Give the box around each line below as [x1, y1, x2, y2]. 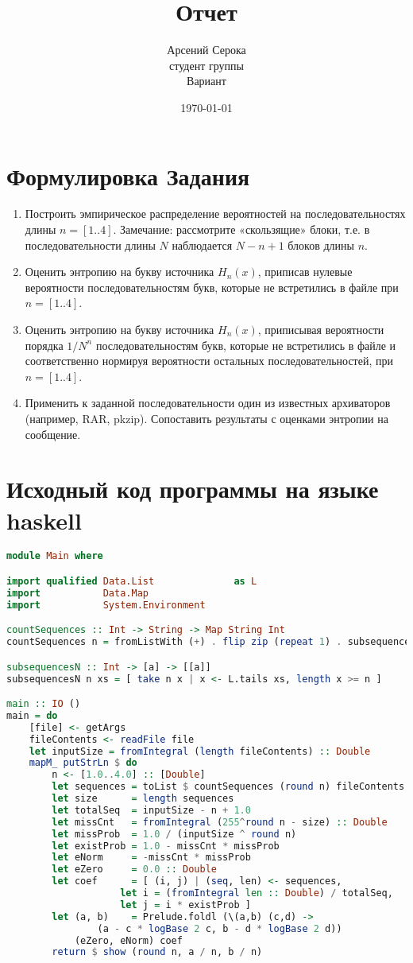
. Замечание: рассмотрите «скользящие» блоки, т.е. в [113, 221, 370, 238]
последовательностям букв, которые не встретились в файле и [95, 336, 396, 353]
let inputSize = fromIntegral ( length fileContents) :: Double [29, 745, 371, 757]
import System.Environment [6, 599, 206, 611]
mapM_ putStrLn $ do [29, 757, 137, 769]
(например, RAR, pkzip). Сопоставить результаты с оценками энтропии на [25, 410, 388, 426]
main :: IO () [6, 698, 81, 710]
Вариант [187, 72, 226, 89]
